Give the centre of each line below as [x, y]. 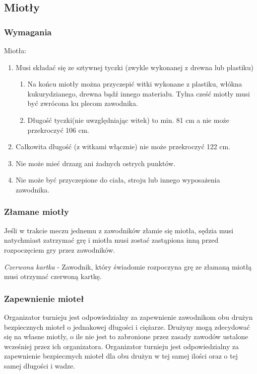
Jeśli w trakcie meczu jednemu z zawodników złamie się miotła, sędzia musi [119, 230]
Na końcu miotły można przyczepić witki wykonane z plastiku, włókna [135, 84]
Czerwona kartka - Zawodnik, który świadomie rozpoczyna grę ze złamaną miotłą [128, 266]
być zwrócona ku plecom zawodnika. [83, 103]
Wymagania [28, 32]
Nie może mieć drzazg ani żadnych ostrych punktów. [96, 163]
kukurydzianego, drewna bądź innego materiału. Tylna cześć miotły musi [139, 93]
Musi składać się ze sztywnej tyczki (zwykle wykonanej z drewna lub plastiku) [134, 67]
